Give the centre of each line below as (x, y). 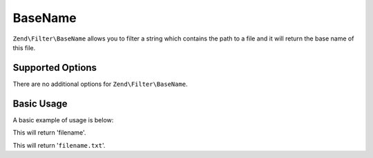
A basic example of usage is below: (63, 120)
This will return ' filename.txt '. (59, 145)
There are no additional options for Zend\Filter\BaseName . (100, 84)
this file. (24, 47)
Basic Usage (40, 103)
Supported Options (55, 68)
